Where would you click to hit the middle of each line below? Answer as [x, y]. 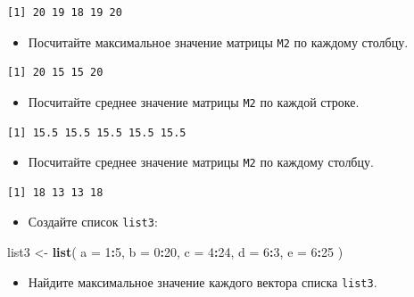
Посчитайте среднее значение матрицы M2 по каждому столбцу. [201, 162]
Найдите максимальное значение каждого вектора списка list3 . [203, 281]
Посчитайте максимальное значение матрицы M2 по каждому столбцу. [218, 41]
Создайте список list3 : [93, 222]
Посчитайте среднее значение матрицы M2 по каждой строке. [194, 101]
